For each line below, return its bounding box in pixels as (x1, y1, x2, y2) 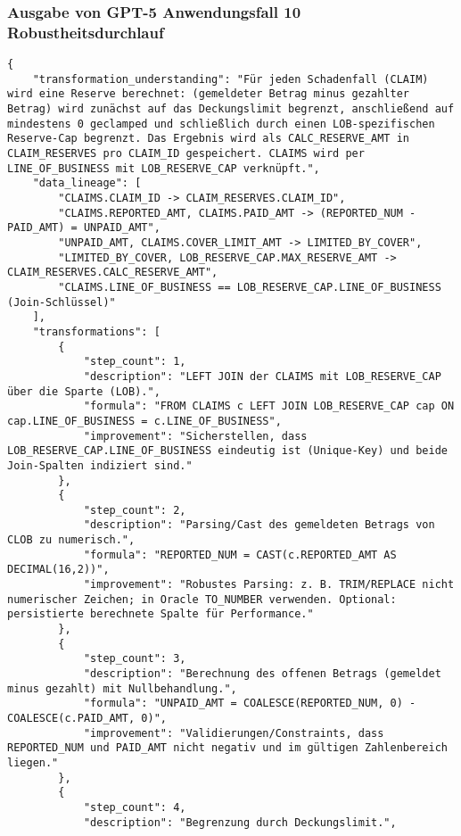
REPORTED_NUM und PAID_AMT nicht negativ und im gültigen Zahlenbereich (7, 741, 448, 755)
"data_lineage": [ (32, 177, 142, 190)
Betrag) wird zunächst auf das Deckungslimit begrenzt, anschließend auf (7, 103, 455, 116)
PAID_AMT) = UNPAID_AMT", (7, 221, 161, 235)
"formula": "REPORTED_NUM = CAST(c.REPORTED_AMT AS (83, 548, 397, 561)
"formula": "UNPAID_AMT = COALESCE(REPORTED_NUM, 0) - (83, 697, 416, 710)
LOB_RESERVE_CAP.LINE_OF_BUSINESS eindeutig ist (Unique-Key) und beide (7, 444, 448, 458)
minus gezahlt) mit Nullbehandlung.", (7, 682, 237, 695)
